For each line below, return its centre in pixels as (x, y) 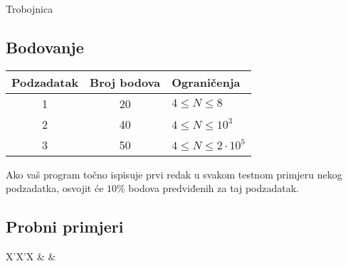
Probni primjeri (65, 227)
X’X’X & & (31, 256)
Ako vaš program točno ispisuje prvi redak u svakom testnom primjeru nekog (174, 174)
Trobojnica (30, 9)
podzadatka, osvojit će (55, 188)
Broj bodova (125, 82)
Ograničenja (206, 82)
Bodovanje (45, 47)
